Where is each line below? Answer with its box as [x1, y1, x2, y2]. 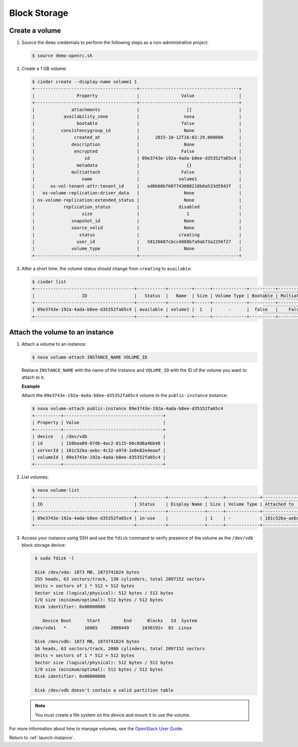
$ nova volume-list [32, 488, 79, 493]
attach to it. [21, 374, 45, 380]
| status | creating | [32, 232, 242, 238]
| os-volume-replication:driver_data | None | [32, 190, 242, 196]
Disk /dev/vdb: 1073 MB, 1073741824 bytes [35, 639, 140, 645]
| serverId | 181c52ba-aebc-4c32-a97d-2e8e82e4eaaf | [32, 447, 166, 453]
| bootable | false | [32, 121, 242, 126]
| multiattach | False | [32, 169, 242, 175]
